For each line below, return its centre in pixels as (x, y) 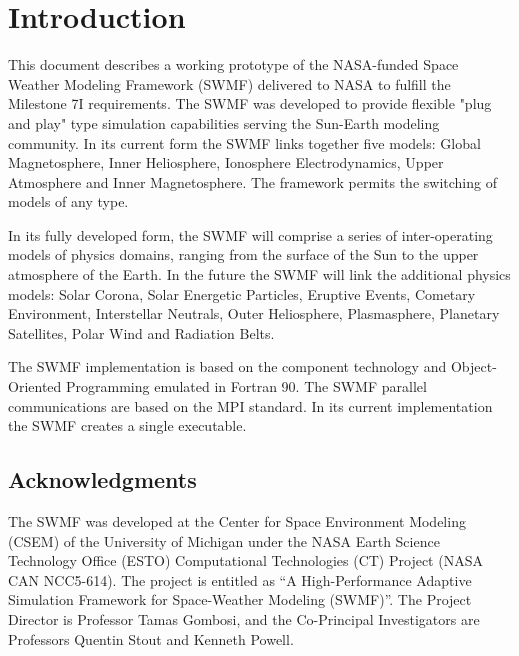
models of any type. (68, 201)
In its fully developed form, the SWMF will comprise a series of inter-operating (250, 234)
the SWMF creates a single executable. (127, 425)
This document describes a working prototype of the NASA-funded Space (233, 64)
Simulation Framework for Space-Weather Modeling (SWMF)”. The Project (240, 599)
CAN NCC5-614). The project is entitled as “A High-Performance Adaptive (240, 579)
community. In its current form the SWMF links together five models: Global (244, 142)
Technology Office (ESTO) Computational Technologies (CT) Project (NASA (245, 560)
